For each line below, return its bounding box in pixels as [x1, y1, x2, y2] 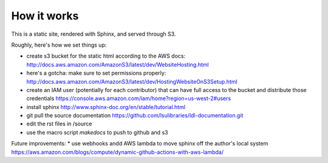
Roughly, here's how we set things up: [11, 41, 107, 48]
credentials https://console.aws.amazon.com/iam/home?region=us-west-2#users [26, 95, 231, 102]
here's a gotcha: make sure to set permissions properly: [26, 70, 166, 77]
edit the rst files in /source [26, 120, 92, 127]
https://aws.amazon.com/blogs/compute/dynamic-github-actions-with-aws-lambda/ [11, 148, 224, 156]
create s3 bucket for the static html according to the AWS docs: [26, 52, 185, 60]
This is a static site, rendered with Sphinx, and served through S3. [11, 30, 176, 38]
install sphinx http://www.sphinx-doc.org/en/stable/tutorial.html [26, 103, 185, 110]
